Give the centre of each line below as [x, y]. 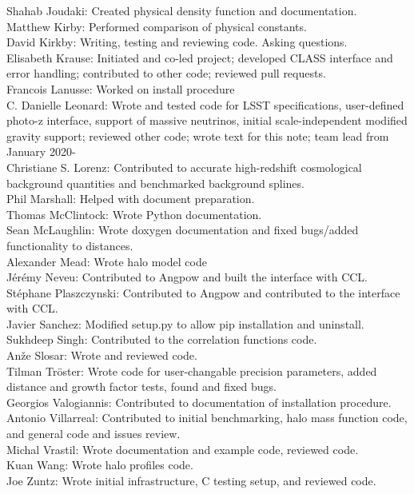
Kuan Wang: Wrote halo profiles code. [100, 465]
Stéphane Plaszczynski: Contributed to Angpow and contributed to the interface [203, 292]
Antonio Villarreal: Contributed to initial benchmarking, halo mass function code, [207, 418]
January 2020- [41, 151]
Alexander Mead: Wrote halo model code [107, 261]
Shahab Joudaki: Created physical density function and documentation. [182, 10]
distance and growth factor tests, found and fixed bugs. [141, 386]
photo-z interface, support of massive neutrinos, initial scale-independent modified [207, 120]
